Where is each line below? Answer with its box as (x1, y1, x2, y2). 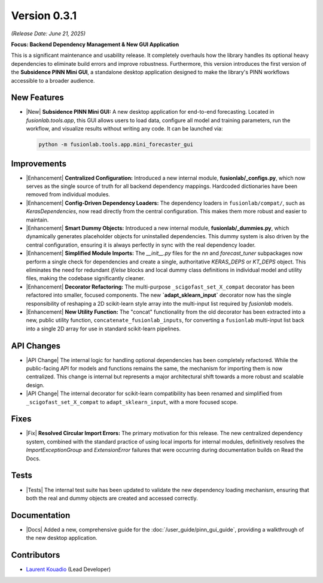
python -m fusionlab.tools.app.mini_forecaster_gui (38, 141, 194, 148)
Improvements (11, 159, 67, 169)
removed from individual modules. (26, 191, 111, 198)
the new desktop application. (26, 535, 98, 542)
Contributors (11, 550, 60, 560)
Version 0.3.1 (11, 9, 77, 22)
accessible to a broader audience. (11, 77, 95, 84)
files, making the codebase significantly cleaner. (26, 275, 145, 282)
